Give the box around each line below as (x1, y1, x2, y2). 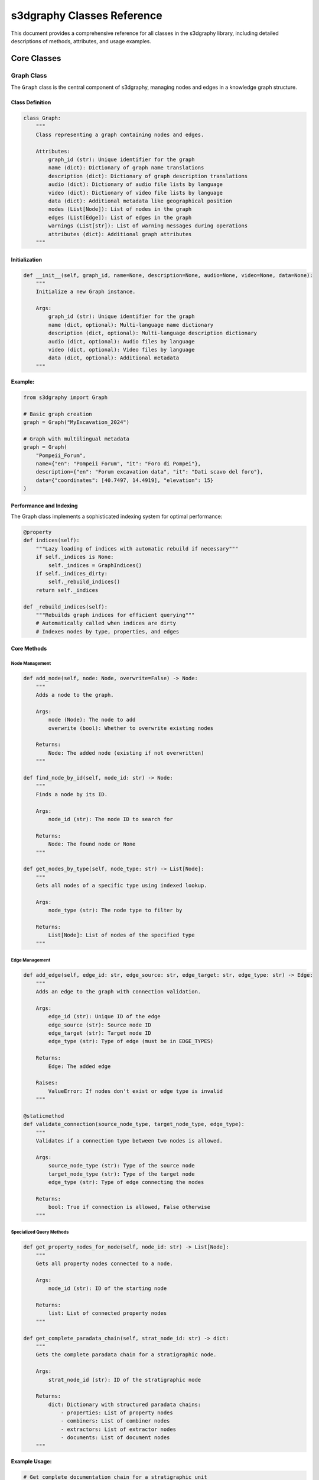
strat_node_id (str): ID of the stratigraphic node (48, 1376, 201, 1383)
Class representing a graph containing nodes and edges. (35, 131, 204, 138)
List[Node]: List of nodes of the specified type (48, 932, 195, 938)
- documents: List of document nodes (60, 1434, 170, 1441)
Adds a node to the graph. (35, 691, 115, 699)
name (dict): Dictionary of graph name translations (48, 165, 204, 171)
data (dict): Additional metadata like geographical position (48, 197, 233, 204)
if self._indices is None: (35, 554, 115, 561)
